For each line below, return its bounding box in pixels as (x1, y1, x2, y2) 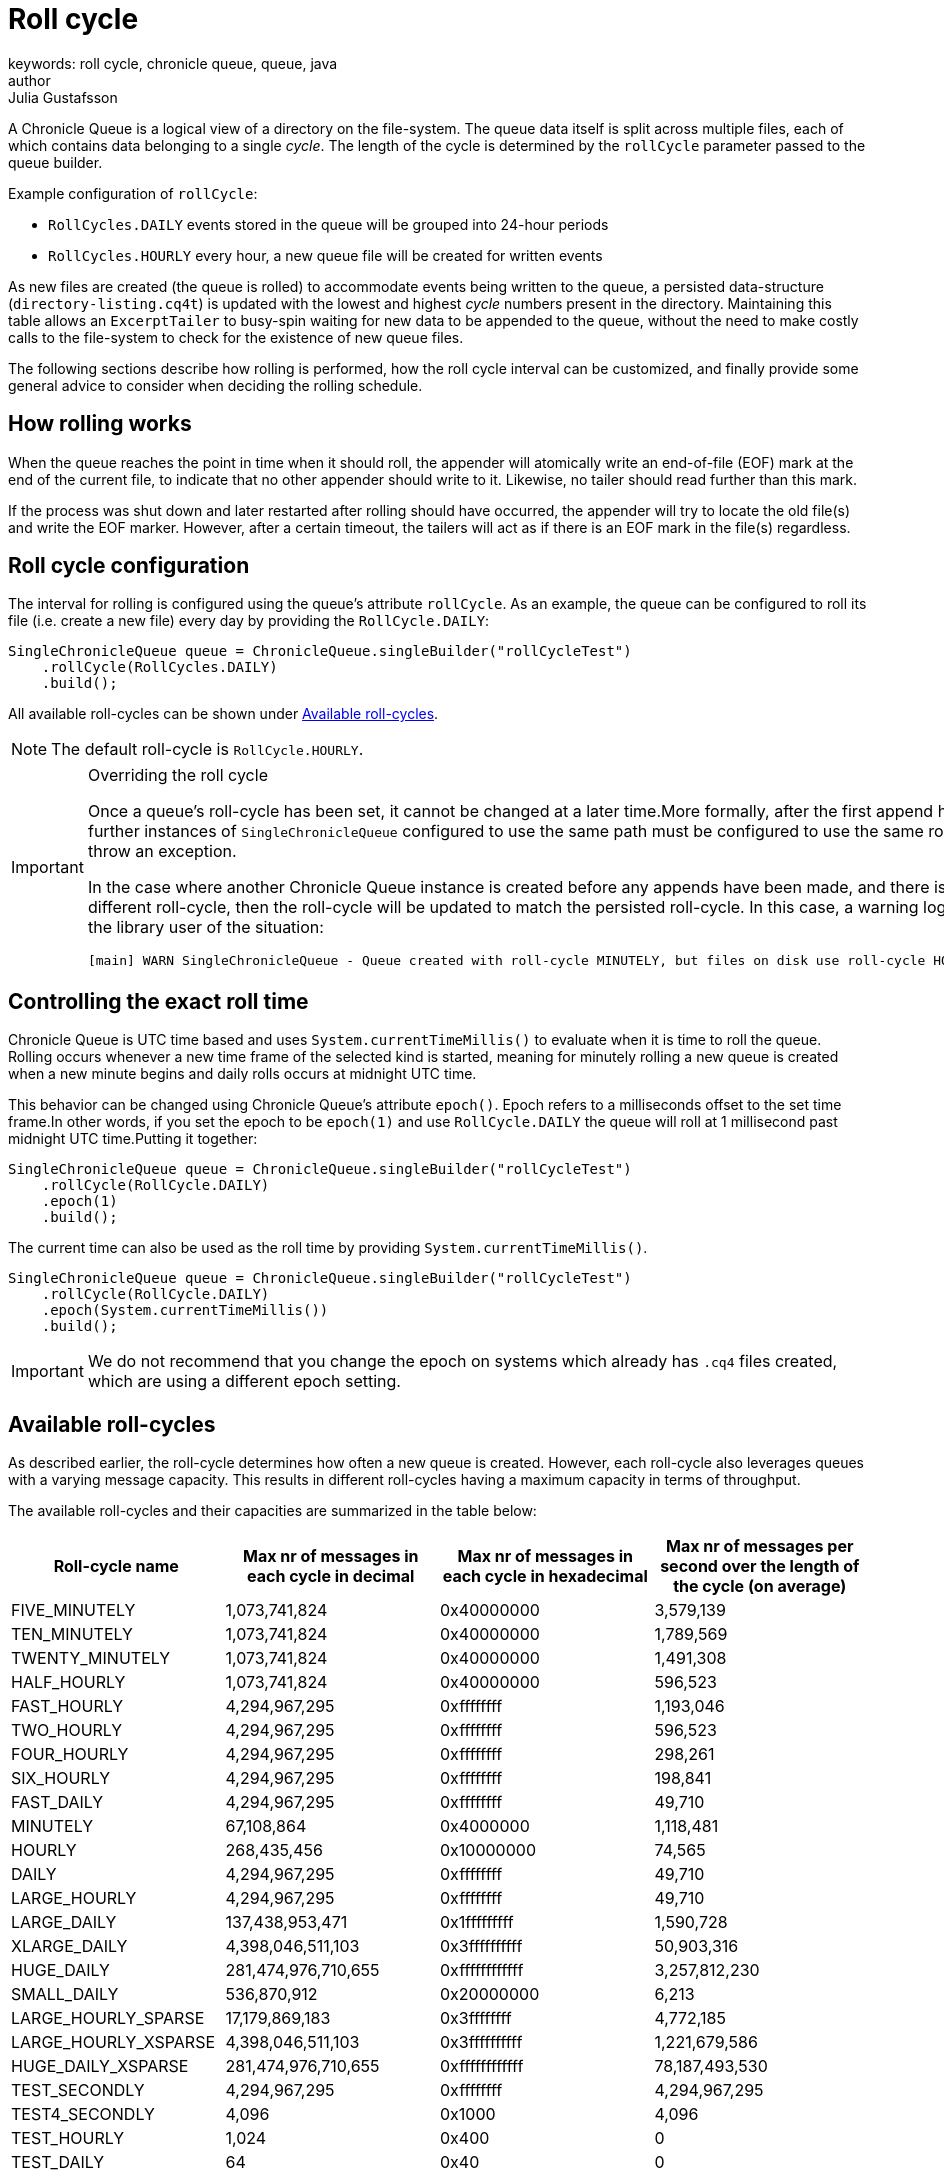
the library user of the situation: (87, 917, 324, 938)
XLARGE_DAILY (11, 1936, 128, 1957)
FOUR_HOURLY (11, 1744, 129, 1765)
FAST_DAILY (11, 1792, 104, 1813)
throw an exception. (87, 841, 237, 862)
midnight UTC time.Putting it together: (8, 1130, 258, 1148)
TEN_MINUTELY (11, 1624, 133, 1645)
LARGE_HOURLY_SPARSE (11, 2008, 205, 2029)
